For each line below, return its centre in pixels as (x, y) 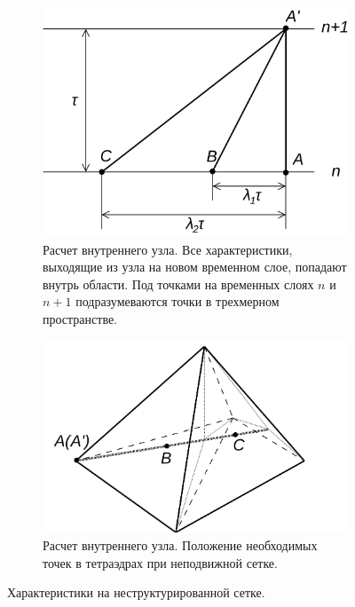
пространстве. (80, 318)
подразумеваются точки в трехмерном (177, 301)
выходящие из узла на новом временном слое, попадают (195, 267)
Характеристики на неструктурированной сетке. (136, 592)
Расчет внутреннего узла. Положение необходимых (180, 544)
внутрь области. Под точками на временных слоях (178, 284)
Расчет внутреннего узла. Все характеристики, (168, 249)
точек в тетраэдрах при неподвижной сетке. (160, 562)
